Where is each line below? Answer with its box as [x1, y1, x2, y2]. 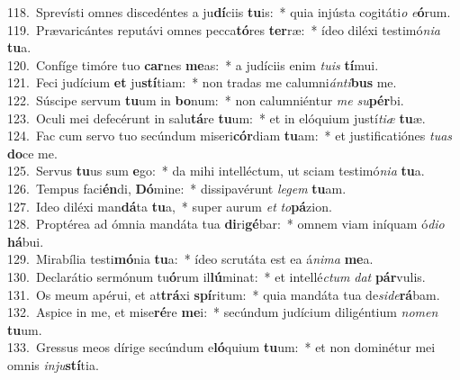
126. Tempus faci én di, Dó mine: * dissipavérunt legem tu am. [7, 178, 347, 197]
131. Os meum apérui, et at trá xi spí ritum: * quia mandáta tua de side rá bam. [7, 285, 440, 303]
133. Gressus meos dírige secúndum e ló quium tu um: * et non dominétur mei [7, 338, 436, 357]
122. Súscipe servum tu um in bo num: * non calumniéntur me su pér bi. [7, 90, 404, 109]
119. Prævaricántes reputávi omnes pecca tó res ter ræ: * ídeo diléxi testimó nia [7, 20, 440, 39]
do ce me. [7, 143, 58, 162]
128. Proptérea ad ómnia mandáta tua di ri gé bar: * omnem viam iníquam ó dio [7, 214, 445, 233]
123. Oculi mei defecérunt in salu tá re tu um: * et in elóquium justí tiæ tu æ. [7, 108, 426, 127]
